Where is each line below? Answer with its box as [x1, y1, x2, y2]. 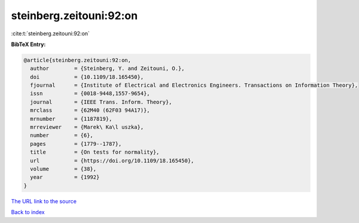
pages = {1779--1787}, [30, 140, 122, 147]
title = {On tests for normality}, [30, 149, 160, 155]
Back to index [11, 209, 45, 216]
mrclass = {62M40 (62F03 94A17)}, [30, 107, 150, 114]
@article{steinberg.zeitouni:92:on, [23, 57, 132, 63]
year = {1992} [30, 174, 100, 181]
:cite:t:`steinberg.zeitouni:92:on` [11, 30, 90, 37]
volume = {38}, [30, 166, 97, 172]
